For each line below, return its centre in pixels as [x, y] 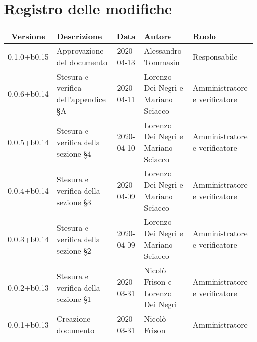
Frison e [158, 282]
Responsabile [215, 56]
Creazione [74, 319]
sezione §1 [74, 299]
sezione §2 [74, 250]
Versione [28, 36]
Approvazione [80, 51]
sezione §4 [74, 153]
